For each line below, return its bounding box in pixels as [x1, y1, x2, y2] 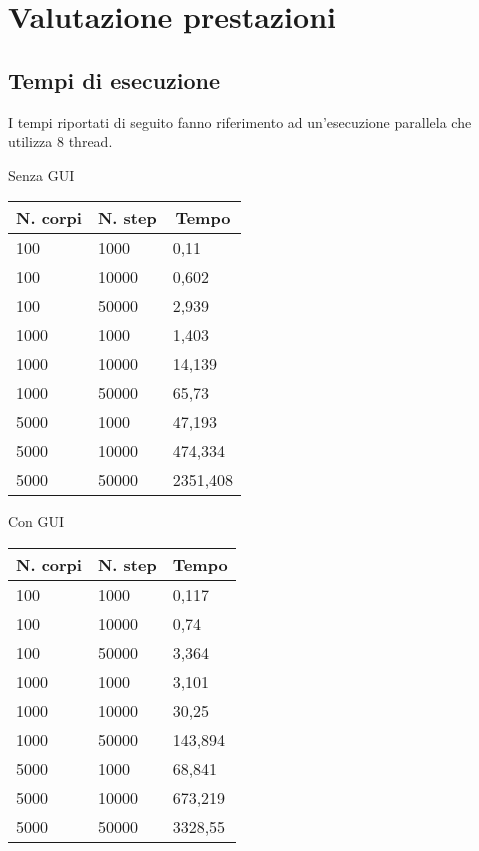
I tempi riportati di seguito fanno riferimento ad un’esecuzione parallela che [8, 111, 472, 132]
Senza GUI [8, 164, 75, 185]
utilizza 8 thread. [8, 131, 113, 152]
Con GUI [8, 511, 65, 532]
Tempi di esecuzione [8, 64, 221, 95]
